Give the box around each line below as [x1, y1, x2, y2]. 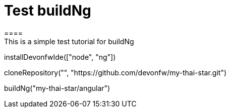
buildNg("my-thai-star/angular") [4, 83, 110, 92]
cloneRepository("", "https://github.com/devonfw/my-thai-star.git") [4, 68, 227, 77]
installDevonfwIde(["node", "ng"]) [4, 52, 116, 61]
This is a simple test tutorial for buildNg [4, 37, 134, 46]
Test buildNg [4, 2, 91, 19]
